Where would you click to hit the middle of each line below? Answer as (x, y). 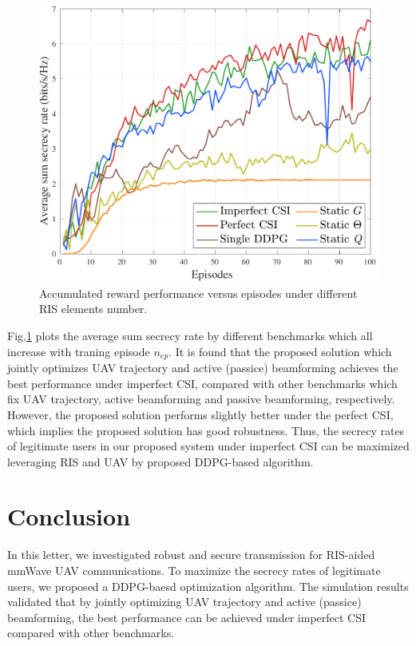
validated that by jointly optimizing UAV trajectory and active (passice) (184, 602)
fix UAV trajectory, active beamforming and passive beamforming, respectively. (201, 399)
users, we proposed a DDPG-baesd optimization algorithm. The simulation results (208, 586)
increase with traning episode (79, 351)
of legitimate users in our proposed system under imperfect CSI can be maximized (208, 446)
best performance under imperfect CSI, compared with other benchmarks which (202, 383)
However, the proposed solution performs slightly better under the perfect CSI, (200, 414)
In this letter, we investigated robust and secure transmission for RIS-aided (191, 555)
